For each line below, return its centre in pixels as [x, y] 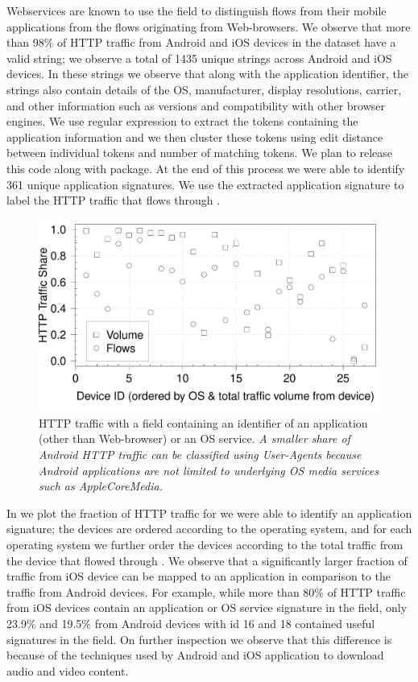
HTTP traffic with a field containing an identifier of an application [203, 422]
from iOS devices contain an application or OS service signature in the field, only [207, 608]
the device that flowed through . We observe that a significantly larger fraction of [207, 560]
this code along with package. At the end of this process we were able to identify [206, 168]
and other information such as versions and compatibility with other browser [196, 105]
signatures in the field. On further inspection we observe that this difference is [199, 639]
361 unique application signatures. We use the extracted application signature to [205, 184]
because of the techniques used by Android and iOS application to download [195, 655]
